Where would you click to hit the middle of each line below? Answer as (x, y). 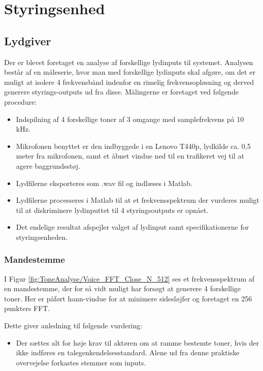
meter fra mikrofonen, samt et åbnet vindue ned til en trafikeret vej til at (130, 156)
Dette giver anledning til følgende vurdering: (73, 326)
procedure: (21, 101)
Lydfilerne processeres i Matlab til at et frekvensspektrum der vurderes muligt (138, 200)
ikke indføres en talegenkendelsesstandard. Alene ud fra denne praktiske (128, 352)
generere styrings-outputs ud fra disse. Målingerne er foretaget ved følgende (121, 92)
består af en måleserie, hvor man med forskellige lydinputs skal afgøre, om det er (130, 72)
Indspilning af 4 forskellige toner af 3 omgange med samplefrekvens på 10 (130, 119)
